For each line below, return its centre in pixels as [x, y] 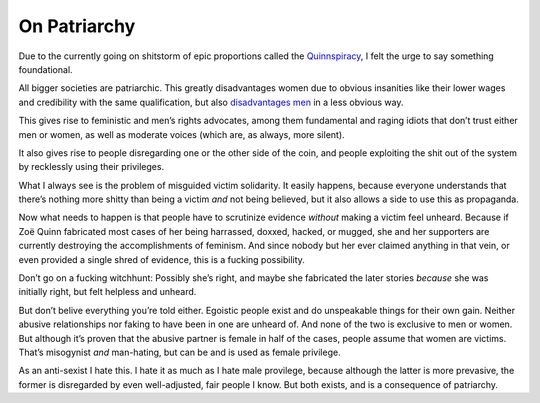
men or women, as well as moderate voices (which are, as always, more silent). [181, 134]
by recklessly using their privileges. [91, 167]
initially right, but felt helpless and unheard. [107, 292]
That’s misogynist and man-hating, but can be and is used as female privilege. [179, 352]
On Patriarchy [77, 26]
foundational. [46, 69]
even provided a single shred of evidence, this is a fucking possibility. [161, 259]
